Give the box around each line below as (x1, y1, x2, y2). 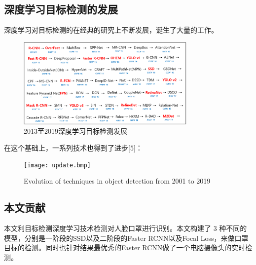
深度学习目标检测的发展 (4, 1, 118, 17)
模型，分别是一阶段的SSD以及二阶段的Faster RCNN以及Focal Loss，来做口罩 (4, 232, 249, 243)
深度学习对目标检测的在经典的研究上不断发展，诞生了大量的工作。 (4, 25, 218, 35)
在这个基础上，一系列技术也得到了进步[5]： (4, 143, 143, 153)
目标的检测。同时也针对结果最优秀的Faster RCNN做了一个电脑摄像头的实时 (4, 242, 246, 253)
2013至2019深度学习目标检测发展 (24, 126, 127, 136)
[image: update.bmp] (24, 161, 91, 169)
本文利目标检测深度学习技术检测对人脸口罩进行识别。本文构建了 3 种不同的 (4, 223, 247, 233)
